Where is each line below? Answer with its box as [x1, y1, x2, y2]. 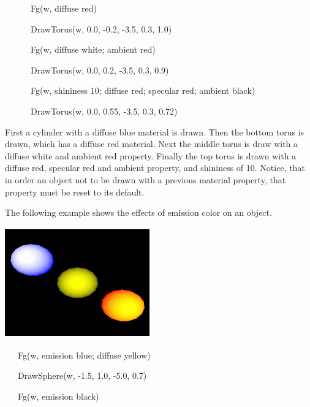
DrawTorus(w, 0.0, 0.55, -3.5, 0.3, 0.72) [30, 104, 178, 117]
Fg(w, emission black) [17, 389, 99, 402]
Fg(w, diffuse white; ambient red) [30, 43, 156, 56]
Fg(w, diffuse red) [30, 2, 97, 14]
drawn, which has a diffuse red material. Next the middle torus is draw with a [5, 137, 298, 150]
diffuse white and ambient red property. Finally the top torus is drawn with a [5, 149, 297, 162]
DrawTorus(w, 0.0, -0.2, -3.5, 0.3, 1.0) [30, 22, 172, 35]
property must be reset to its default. [5, 185, 145, 198]
